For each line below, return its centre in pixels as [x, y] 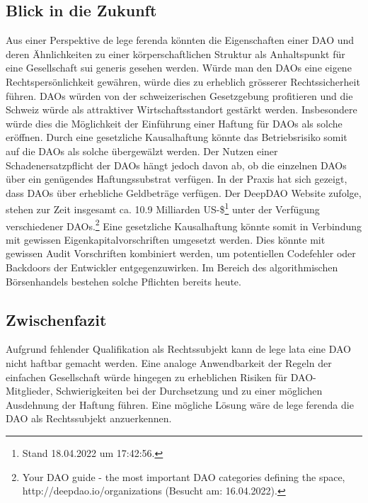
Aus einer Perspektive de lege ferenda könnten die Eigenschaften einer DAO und [180, 40]
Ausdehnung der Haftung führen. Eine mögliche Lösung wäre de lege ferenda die [180, 404]
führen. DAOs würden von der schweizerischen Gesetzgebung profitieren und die [179, 95]
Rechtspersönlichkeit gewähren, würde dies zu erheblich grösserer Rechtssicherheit [183, 81]
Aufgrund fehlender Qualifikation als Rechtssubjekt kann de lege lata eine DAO [179, 349]
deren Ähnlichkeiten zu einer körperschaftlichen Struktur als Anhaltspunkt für [176, 53]
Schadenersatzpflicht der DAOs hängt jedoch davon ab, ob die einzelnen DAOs [176, 165]
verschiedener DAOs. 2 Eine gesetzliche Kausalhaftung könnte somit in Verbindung [184, 225]
